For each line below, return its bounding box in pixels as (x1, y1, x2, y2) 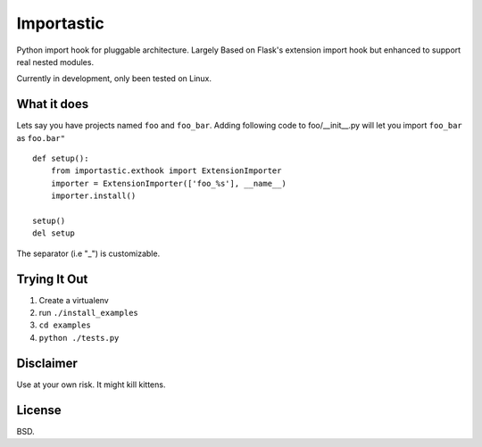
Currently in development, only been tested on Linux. (16, 73, 212, 84)
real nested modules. (16, 56, 94, 67)
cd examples (38, 320, 91, 330)
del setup (32, 228, 75, 238)
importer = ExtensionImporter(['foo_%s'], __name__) (50, 178, 287, 188)
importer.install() (50, 191, 137, 201)
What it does (16, 96, 89, 112)
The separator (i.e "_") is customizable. (16, 248, 161, 259)
